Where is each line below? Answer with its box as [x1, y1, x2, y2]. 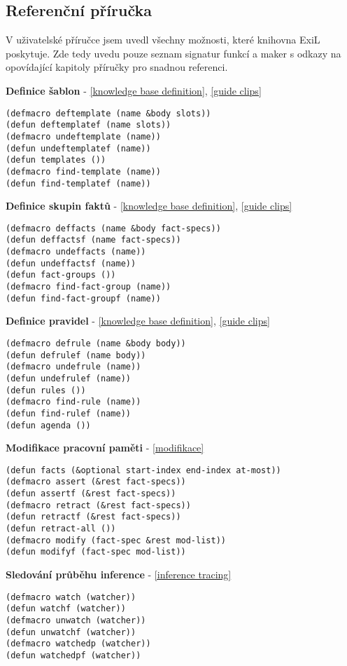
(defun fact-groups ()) [6, 270, 116, 280]
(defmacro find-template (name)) [6, 166, 161, 177]
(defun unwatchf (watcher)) [6, 627, 136, 637]
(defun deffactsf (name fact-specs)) [6, 235, 181, 245]
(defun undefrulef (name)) [6, 373, 131, 383]
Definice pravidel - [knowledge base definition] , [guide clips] [6, 313, 270, 328]
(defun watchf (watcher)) [6, 604, 126, 614]
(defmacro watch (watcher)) [6, 592, 136, 602]
